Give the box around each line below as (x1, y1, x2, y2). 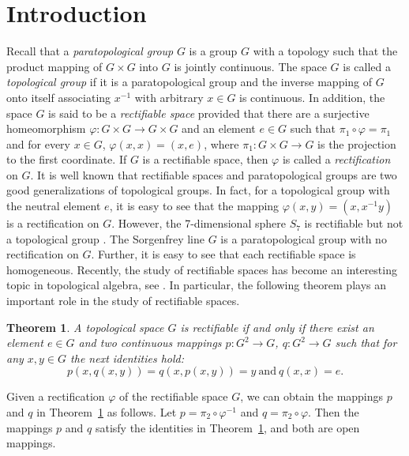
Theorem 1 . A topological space (6, 318, 164, 335)
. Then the (308, 404, 359, 420)
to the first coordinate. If (6, 151, 127, 168)
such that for (335, 334, 397, 351)
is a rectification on (6, 215, 99, 232)
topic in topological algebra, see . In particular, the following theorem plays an (6, 277, 387, 293)
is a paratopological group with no (220, 230, 387, 247)
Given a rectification (6, 388, 105, 405)
